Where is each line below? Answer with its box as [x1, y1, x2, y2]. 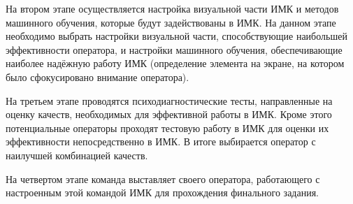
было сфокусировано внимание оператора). [6, 69, 189, 84]
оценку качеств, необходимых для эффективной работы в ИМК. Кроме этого [6, 107, 332, 122]
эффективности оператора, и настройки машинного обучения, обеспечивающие [6, 42, 343, 57]
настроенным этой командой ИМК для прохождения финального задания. [6, 185, 319, 200]
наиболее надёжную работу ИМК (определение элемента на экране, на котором [6, 56, 345, 71]
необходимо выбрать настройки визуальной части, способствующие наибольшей [6, 29, 347, 43]
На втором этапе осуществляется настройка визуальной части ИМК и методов [6, 1, 339, 15]
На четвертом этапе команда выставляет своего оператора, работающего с [6, 171, 320, 186]
